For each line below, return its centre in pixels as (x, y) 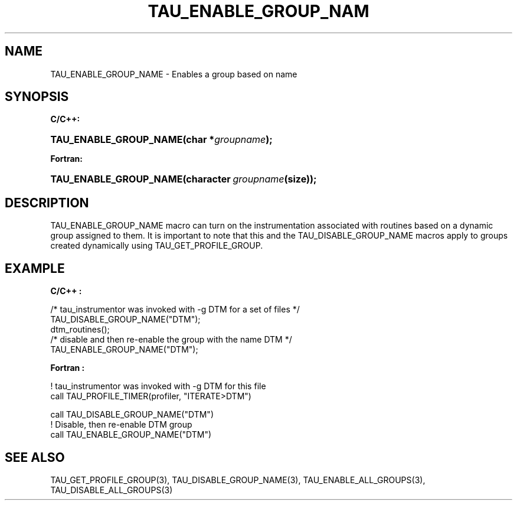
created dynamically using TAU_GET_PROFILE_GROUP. (157, 246)
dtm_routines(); (80, 330)
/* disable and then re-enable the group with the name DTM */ (171, 340)
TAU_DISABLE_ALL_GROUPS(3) (112, 490)
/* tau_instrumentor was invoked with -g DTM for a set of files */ (175, 309)
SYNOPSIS (37, 97)
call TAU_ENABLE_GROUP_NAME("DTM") (131, 435)
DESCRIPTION (47, 203)
